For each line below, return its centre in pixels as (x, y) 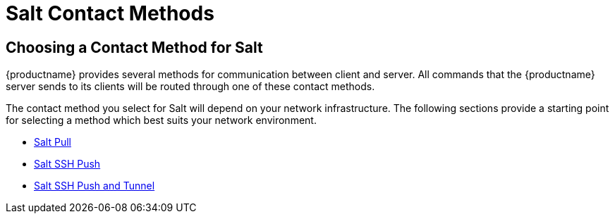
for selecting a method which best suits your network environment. (161, 120)
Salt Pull (53, 142)
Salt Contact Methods (110, 13)
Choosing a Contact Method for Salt (134, 47)
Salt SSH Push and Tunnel (95, 186)
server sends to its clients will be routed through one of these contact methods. (190, 87)
